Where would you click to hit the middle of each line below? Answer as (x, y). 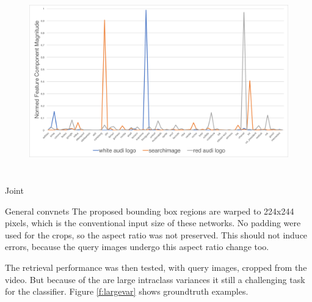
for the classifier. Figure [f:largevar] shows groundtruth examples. (127, 291)
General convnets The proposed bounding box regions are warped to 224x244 (150, 211)
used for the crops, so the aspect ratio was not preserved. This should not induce (156, 234)
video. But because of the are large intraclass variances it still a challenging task (155, 279)
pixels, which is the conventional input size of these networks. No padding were (153, 223)
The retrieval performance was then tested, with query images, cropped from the (156, 267)
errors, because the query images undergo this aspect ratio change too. (137, 247)
